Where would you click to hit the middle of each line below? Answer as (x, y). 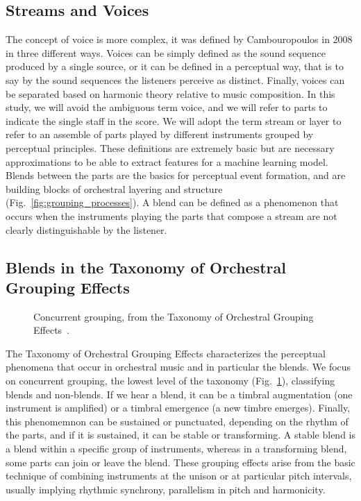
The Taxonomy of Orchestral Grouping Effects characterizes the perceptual (166, 353)
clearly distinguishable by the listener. (86, 229)
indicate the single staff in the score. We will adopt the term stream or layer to (174, 120)
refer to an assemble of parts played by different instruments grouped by (160, 134)
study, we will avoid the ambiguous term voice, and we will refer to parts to (167, 107)
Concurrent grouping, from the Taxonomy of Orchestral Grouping (174, 316)
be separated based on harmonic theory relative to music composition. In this (170, 93)
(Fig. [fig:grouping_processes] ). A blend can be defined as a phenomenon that (172, 202)
